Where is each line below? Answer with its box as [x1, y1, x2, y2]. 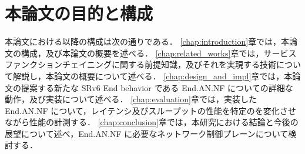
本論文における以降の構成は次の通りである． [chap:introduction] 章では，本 [5, 35, 290, 48]
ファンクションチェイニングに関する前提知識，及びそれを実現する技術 [5, 58, 276, 71]
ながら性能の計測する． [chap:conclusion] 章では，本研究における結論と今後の [5, 116, 299, 128]
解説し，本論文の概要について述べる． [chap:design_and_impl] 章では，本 [12, 69, 293, 82]
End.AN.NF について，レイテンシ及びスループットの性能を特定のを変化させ [5, 104, 296, 116]
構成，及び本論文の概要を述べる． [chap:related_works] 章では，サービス [21, 46, 297, 59]
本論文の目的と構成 [5, 1, 153, 25]
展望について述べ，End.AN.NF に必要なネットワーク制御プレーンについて [5, 127, 289, 139]
